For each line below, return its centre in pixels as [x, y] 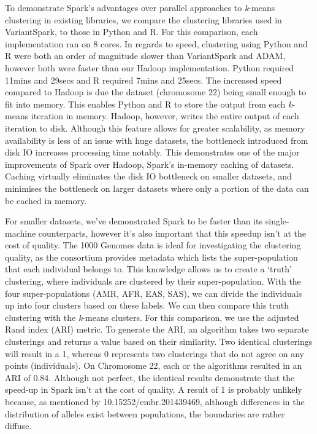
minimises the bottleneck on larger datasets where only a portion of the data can [157, 188]
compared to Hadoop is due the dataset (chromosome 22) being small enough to [156, 92]
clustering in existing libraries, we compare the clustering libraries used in [143, 19]
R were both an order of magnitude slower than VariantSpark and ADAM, [145, 56]
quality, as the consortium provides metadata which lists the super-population [151, 257]
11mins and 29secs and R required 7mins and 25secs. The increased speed [143, 80]
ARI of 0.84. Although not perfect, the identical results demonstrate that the [150, 377]
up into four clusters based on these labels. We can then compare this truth [147, 305]
